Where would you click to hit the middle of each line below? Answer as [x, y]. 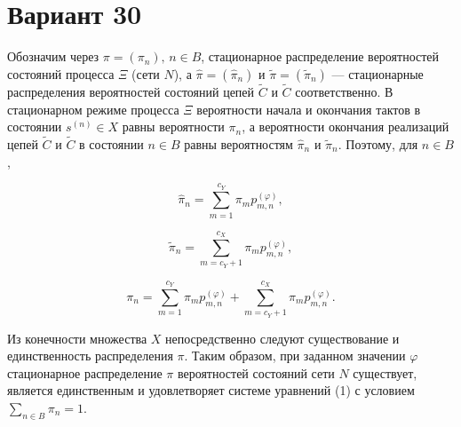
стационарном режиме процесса [93, 109]
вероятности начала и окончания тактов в [309, 109]
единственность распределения [90, 356]
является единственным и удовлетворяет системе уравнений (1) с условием [211, 390]
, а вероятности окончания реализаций [346, 127]
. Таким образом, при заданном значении [295, 356]
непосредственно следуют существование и [282, 338]
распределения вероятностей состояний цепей [131, 91]
